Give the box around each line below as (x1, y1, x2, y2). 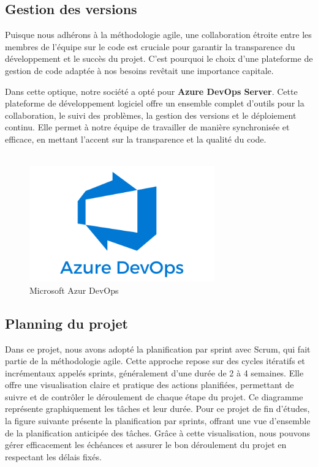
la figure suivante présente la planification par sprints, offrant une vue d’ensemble (5, 414, 311, 427)
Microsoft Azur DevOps (29, 283, 119, 296)
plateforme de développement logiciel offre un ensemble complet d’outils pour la (5, 97, 305, 110)
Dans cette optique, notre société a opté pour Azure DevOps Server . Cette (5, 84, 298, 97)
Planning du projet (5, 313, 128, 332)
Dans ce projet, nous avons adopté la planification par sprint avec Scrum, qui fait (5, 342, 311, 355)
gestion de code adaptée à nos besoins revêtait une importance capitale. (5, 64, 274, 77)
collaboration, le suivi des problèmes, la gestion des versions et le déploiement (5, 108, 297, 121)
